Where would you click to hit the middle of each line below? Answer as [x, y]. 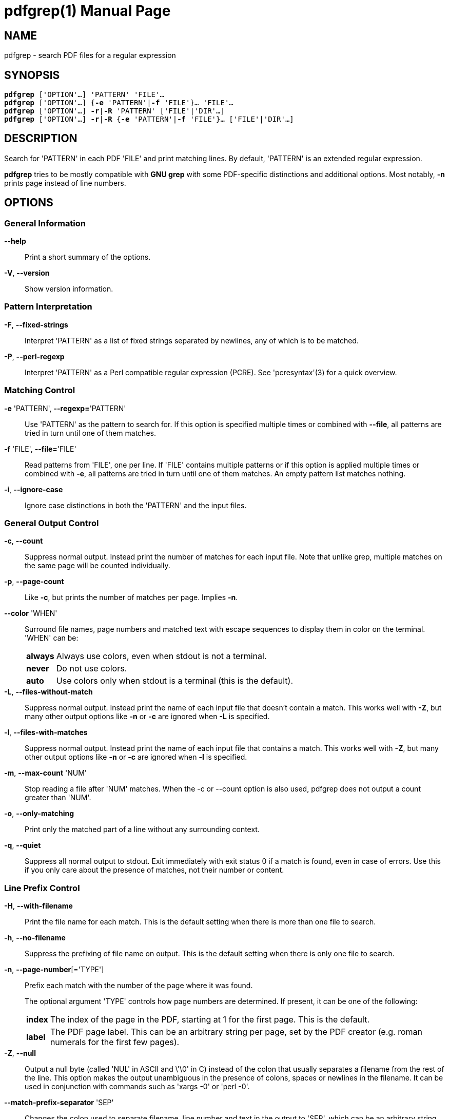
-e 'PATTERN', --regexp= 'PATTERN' [65, 408]
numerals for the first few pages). [115, 1042]
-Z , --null [20, 1053]
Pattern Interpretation [48, 307]
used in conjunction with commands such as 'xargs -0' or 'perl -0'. [137, 1087]
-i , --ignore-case [34, 489]
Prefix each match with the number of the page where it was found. [139, 986]
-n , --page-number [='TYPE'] [54, 970]
